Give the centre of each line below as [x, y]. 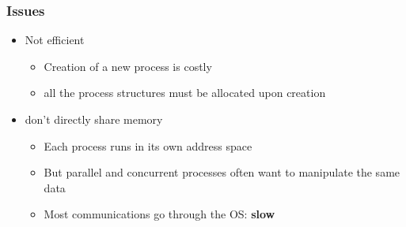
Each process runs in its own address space [148, 145]
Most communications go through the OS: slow [159, 214]
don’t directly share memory [94, 119]
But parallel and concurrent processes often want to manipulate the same [222, 172]
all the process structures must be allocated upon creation [185, 93]
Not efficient [55, 40]
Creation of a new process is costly [128, 66]
